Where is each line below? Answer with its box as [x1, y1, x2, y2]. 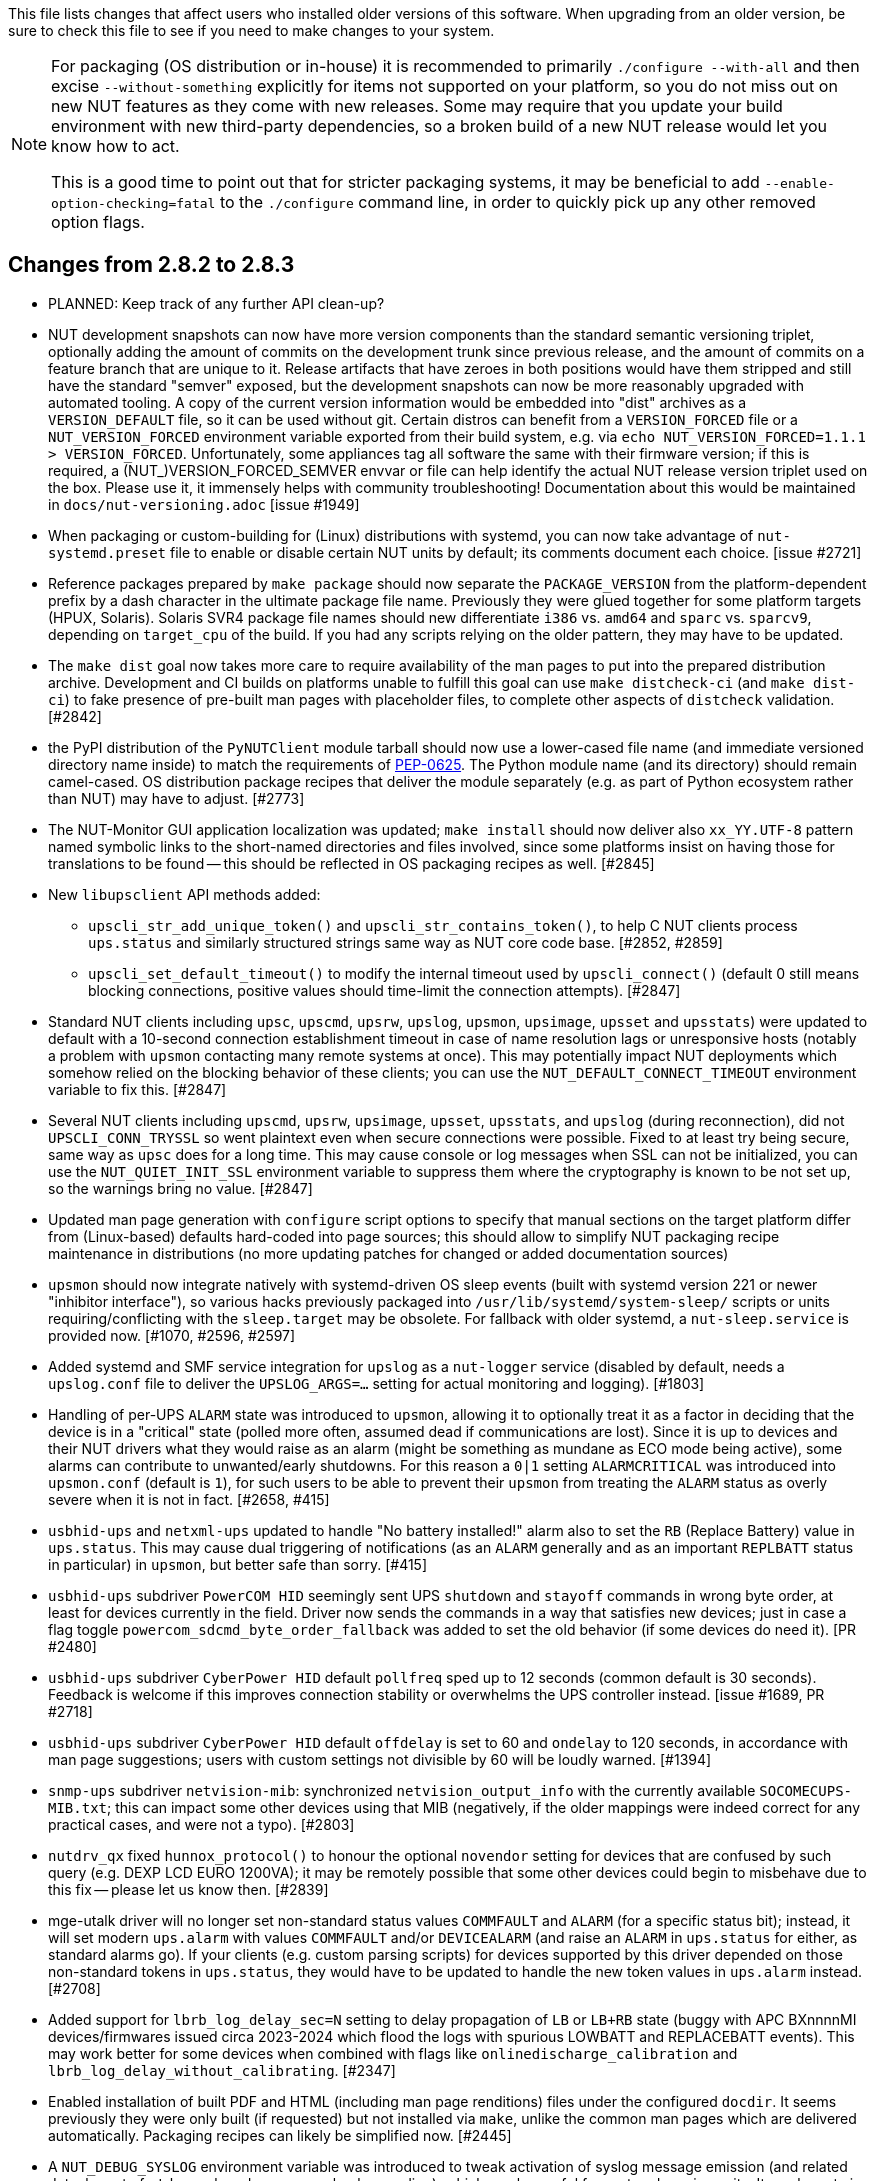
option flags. [51, 212, 145, 232]
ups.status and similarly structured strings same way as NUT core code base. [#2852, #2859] [88, 933, 723, 951]
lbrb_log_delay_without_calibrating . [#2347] [48, 2061, 396, 2079]
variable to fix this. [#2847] [48, 1080, 227, 1098]
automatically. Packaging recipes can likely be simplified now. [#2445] [48, 2126, 512, 2144]
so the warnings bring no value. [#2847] [48, 1179, 313, 1197]
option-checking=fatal [51, 196, 216, 211]
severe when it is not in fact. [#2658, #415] [48, 1490, 330, 1508]
